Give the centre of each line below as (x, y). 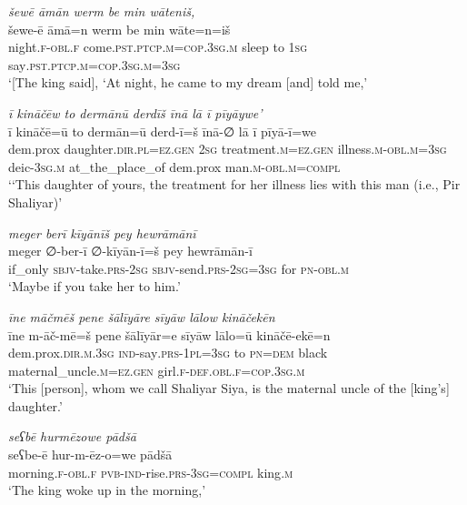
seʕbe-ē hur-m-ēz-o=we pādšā (90, 454)
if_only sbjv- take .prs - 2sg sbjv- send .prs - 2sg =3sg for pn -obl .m (179, 268)
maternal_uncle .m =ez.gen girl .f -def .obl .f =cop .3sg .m (157, 370)
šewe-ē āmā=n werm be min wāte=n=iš (119, 29)
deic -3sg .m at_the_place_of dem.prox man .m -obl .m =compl (174, 166)
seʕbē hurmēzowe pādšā (72, 436)
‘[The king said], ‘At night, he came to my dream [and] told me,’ (188, 82)
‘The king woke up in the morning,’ (107, 490)
